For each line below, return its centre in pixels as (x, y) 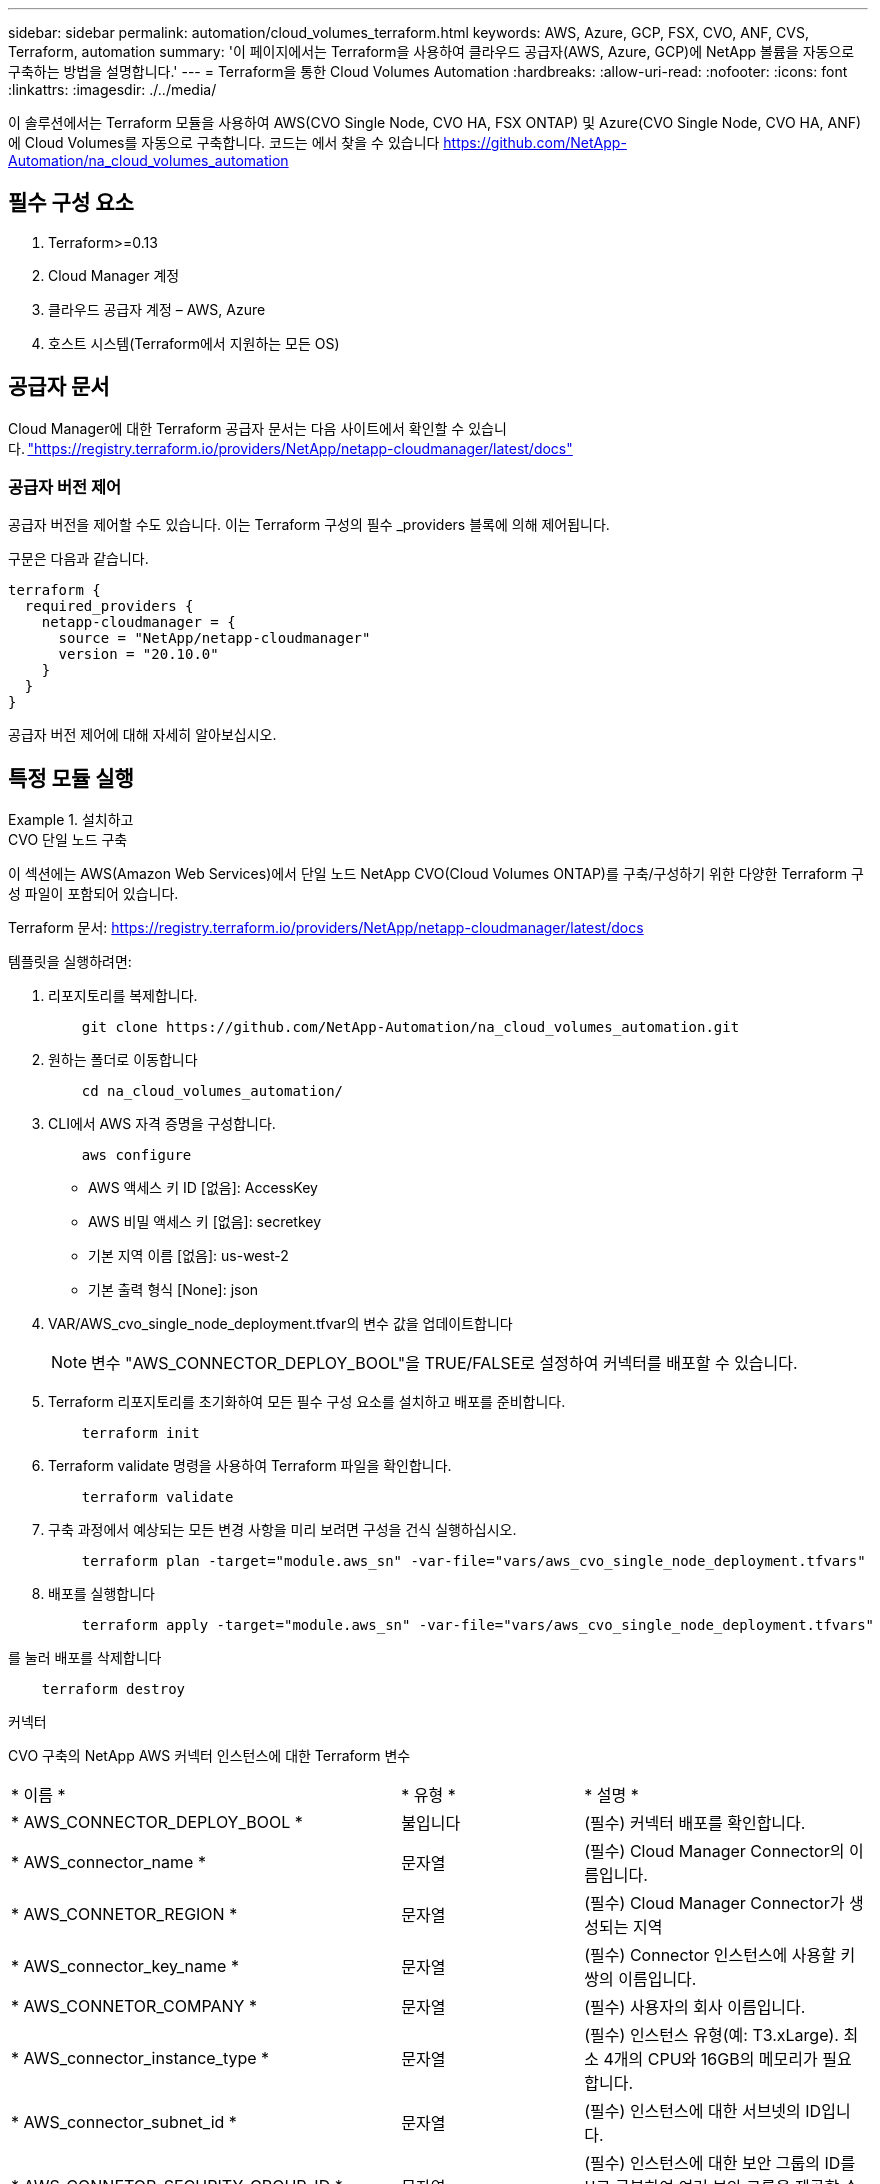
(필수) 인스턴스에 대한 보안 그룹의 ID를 (720, 2163)
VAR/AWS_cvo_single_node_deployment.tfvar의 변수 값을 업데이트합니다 (280, 1324)
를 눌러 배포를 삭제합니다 (85, 1658)
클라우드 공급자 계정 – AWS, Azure (157, 309)
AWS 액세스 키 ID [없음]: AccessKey (203, 1188)
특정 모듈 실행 (71, 778)
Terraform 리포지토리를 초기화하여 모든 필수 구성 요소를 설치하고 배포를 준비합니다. (307, 1402)
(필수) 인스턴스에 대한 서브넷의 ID (703, 2111)
